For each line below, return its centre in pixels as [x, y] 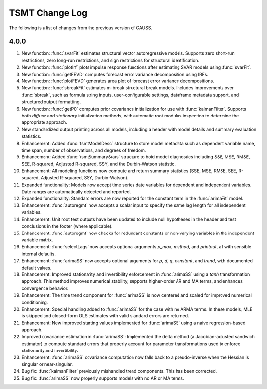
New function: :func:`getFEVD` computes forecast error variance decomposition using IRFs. [115, 74]
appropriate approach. [44, 122]
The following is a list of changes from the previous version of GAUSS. [81, 28]
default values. [37, 268]
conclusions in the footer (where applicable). [67, 226]
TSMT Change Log [48, 13]
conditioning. [35, 302]
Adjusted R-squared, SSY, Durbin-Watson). [84, 178]
